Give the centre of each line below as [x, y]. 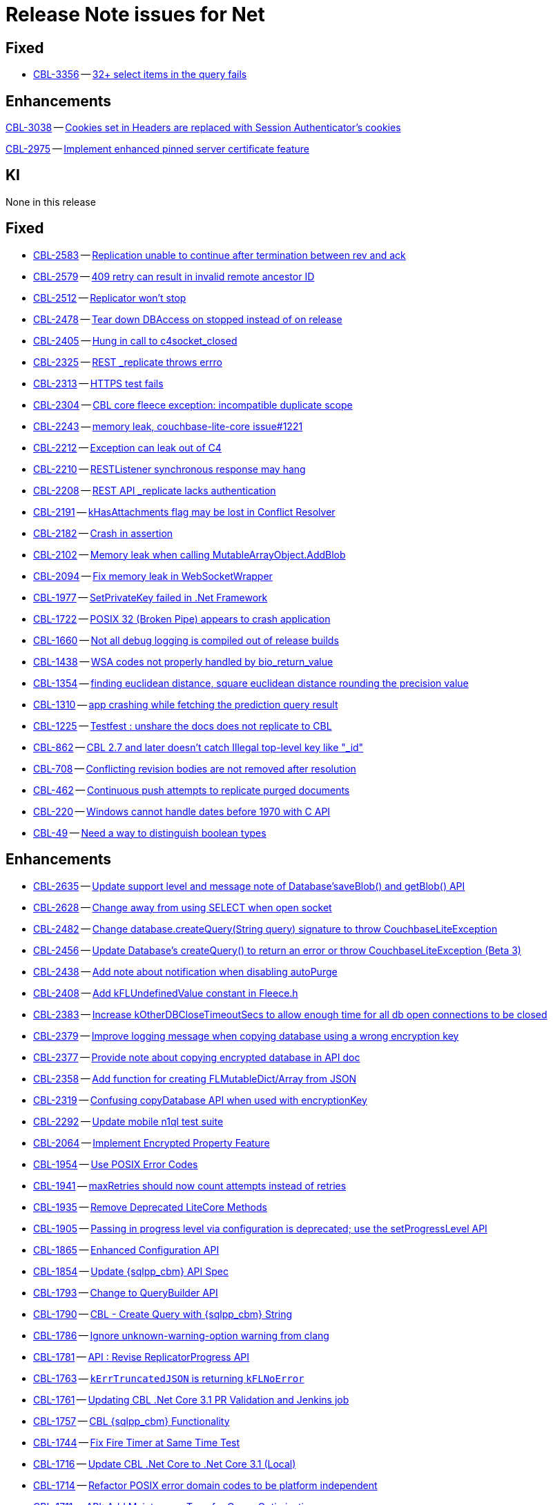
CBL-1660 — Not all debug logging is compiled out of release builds [186, 640]
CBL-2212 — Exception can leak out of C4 [127, 447]
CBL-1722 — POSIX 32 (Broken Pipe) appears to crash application [182, 619]
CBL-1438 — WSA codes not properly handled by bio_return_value [183, 661]
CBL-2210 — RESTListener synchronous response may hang [169, 469]
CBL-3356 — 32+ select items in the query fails [140, 75]
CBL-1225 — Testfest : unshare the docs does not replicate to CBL [183, 726]
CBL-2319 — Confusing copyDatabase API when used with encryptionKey [200, 1100]
